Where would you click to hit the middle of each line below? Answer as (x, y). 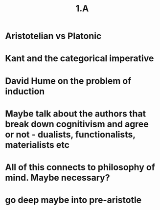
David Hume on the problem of (68, 81)
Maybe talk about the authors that (75, 114)
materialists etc (37, 145)
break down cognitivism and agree (77, 124)
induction (25, 91)
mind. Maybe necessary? (57, 177)
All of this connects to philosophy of (80, 167)
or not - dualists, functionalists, (70, 134)
